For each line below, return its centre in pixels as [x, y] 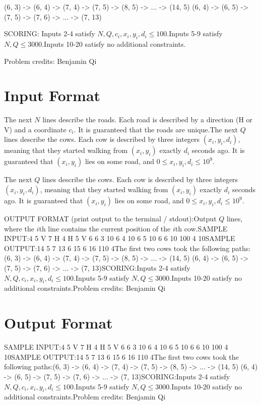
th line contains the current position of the [105, 228]
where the [19, 228]
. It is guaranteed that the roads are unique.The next [156, 129]
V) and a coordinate [35, 129]
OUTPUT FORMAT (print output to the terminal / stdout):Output [110, 219]
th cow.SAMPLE [201, 228]
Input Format [52, 95]
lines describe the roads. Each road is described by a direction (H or [148, 119]
